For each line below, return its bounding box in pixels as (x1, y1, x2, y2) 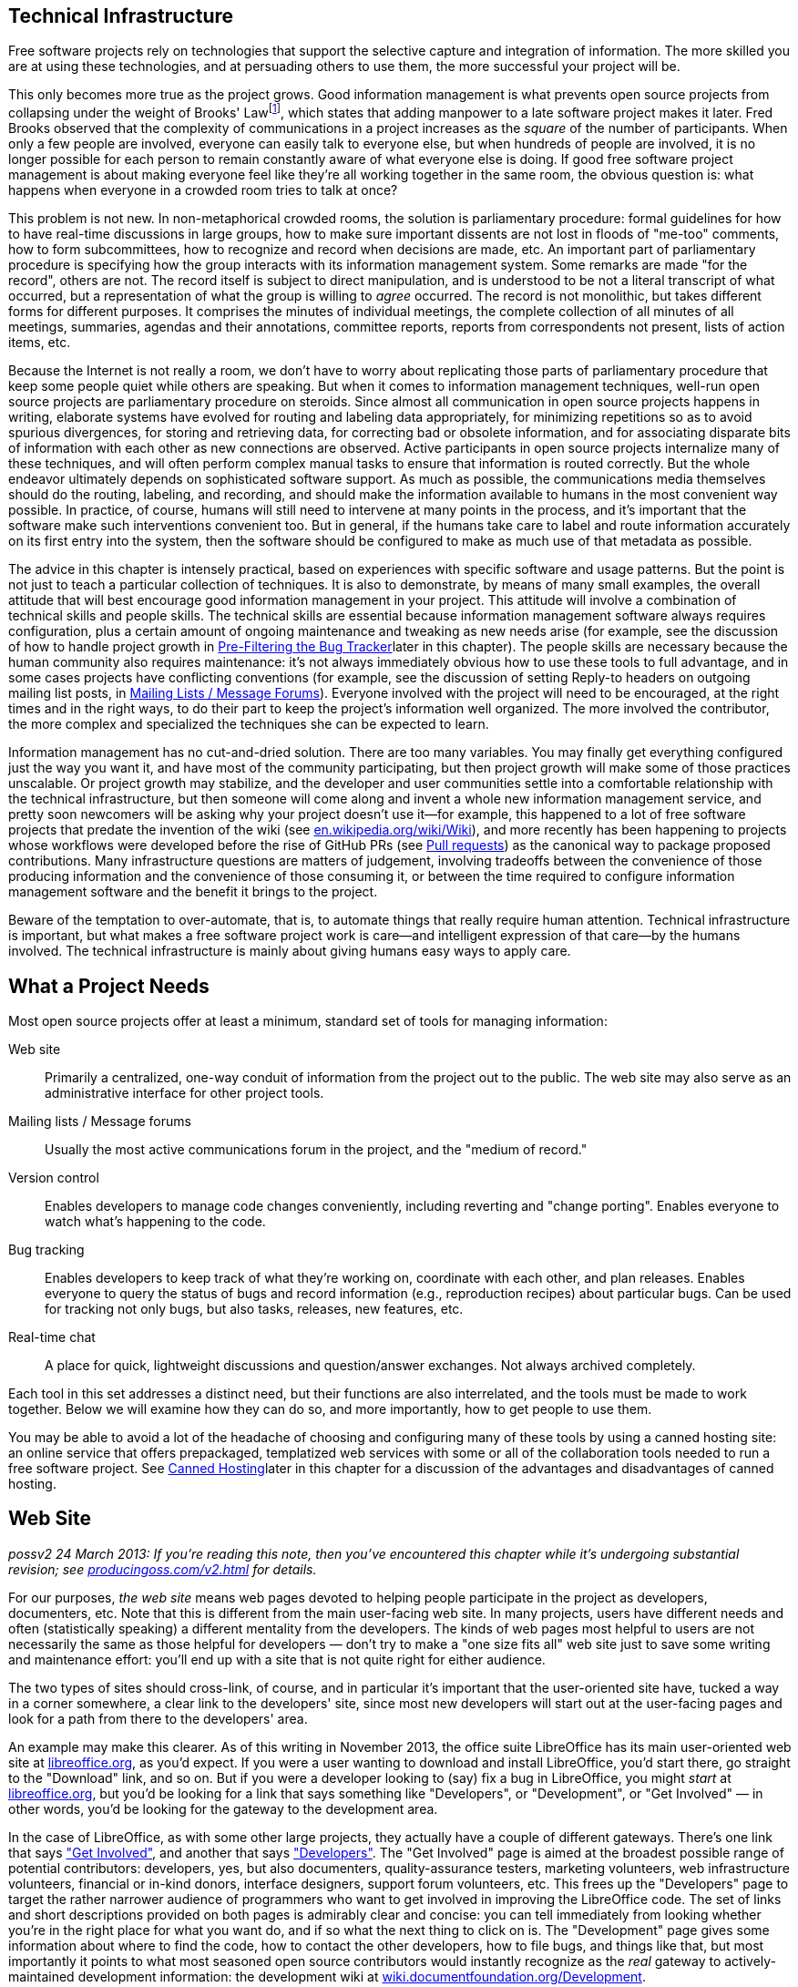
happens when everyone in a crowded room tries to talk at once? (8, 182, 398, 199)
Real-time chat (8, 1328, 96, 1345)
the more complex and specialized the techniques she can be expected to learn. (8, 716, 489, 732)
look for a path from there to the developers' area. (8, 1710, 308, 1726)
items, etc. (8, 334, 71, 351)
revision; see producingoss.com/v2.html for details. (8, 1561, 317, 1577)
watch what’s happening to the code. (45, 1213, 266, 1229)
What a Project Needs (8, 974, 210, 998)
